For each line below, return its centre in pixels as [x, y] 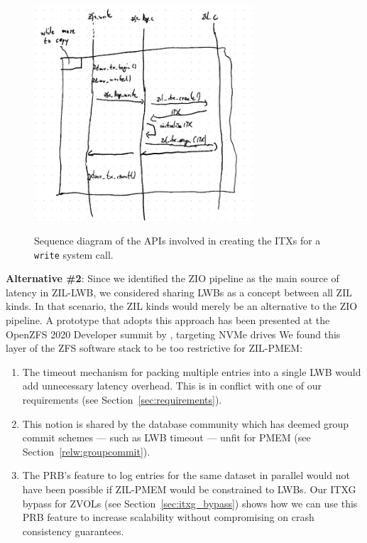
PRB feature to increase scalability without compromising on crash [168, 517]
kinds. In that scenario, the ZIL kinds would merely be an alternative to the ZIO [182, 306]
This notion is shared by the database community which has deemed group [186, 423]
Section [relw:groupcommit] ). [86, 451]
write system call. [74, 254]
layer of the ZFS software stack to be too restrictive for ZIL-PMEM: [154, 348]
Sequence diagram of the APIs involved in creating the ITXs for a [177, 240]
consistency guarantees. [73, 531]
